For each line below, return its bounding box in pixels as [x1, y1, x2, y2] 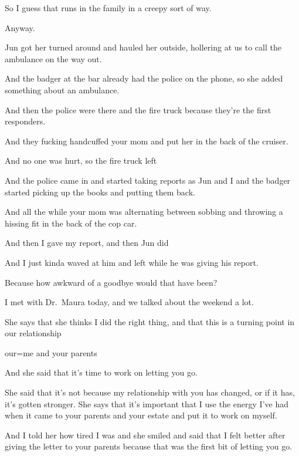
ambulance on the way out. [5, 52, 102, 65]
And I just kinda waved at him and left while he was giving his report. [5, 256, 259, 268]
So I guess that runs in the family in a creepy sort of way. [5, 2, 212, 13]
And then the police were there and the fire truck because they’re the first [5, 103, 271, 116]
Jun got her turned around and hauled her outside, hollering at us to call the [5, 41, 281, 53]
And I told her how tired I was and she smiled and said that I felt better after [5, 428, 286, 441]
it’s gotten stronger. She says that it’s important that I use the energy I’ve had [5, 397, 288, 410]
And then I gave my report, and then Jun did [5, 237, 169, 249]
